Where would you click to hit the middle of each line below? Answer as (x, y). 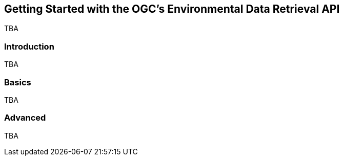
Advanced (25, 118)
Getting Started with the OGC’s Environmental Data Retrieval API (172, 9)
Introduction (29, 46)
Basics (18, 82)
